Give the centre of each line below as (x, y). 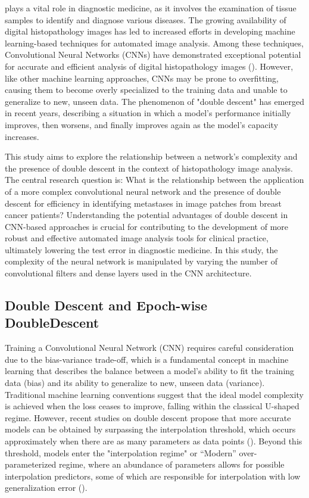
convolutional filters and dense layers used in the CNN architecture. (128, 273)
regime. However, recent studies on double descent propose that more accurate (148, 417)
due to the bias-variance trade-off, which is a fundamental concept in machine (147, 359)
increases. (22, 136)
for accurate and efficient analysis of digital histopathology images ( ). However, (149, 66)
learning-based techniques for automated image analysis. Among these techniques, (154, 43)
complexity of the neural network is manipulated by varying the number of (141, 261)
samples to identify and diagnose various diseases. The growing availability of (146, 19)
